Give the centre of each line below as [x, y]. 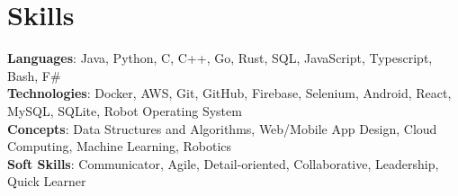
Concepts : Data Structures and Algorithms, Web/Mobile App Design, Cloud [222, 128]
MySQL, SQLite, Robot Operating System [125, 110]
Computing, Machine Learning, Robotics [120, 146]
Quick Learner [47, 181]
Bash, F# [34, 75]
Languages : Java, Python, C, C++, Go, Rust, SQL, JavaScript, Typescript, [220, 58]
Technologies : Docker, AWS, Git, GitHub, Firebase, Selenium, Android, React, [229, 93]
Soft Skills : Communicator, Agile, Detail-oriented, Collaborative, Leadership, [223, 163]
